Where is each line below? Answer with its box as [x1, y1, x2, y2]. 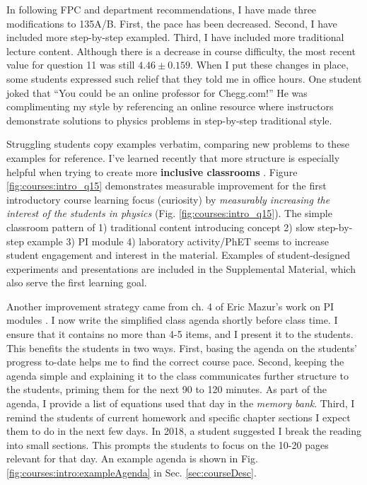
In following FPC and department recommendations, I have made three [6, 2, 317, 16]
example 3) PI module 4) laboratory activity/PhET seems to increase [27, 233, 329, 248]
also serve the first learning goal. [6, 275, 147, 290]
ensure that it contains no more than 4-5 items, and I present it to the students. [6, 327, 354, 341]
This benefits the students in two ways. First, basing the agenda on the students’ [6, 340, 357, 355]
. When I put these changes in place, [190, 57, 349, 72]
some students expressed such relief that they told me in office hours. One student [6, 71, 362, 86]
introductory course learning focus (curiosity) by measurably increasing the [6, 192, 330, 206]
